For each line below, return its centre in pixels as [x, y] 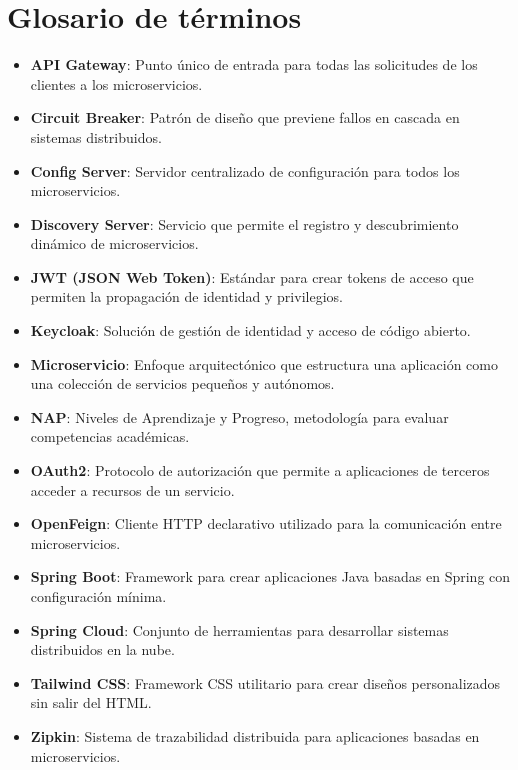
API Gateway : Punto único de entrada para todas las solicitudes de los [254, 64]
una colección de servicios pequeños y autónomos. [182, 383]
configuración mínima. [98, 596]
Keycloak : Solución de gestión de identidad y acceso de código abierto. [250, 330]
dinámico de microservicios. [114, 243]
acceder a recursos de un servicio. [132, 489]
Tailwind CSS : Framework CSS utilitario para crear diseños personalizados [265, 682]
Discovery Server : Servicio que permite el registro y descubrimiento [244, 223]
